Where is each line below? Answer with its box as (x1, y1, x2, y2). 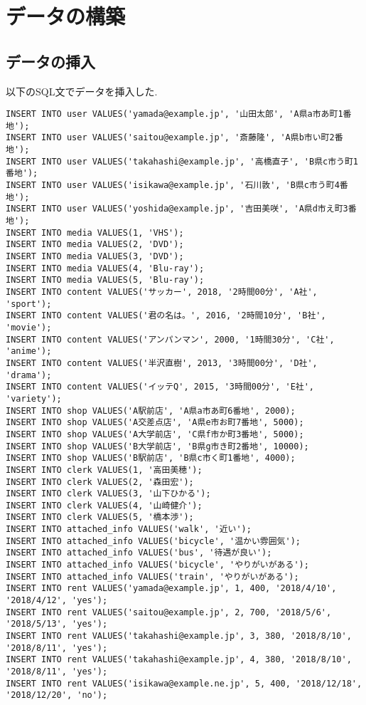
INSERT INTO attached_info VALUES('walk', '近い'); (6, 524, 252, 535)
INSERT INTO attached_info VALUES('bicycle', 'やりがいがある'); (6, 560, 309, 570)
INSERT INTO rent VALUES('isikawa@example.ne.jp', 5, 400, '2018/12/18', (6, 678, 362, 689)
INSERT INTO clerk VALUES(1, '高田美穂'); (6, 464, 203, 475)
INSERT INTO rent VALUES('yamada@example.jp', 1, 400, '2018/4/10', (6, 583, 337, 594)
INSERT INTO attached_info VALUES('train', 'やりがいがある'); (6, 571, 299, 582)
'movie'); (6, 322, 52, 333)
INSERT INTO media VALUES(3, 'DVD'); (6, 251, 184, 262)
